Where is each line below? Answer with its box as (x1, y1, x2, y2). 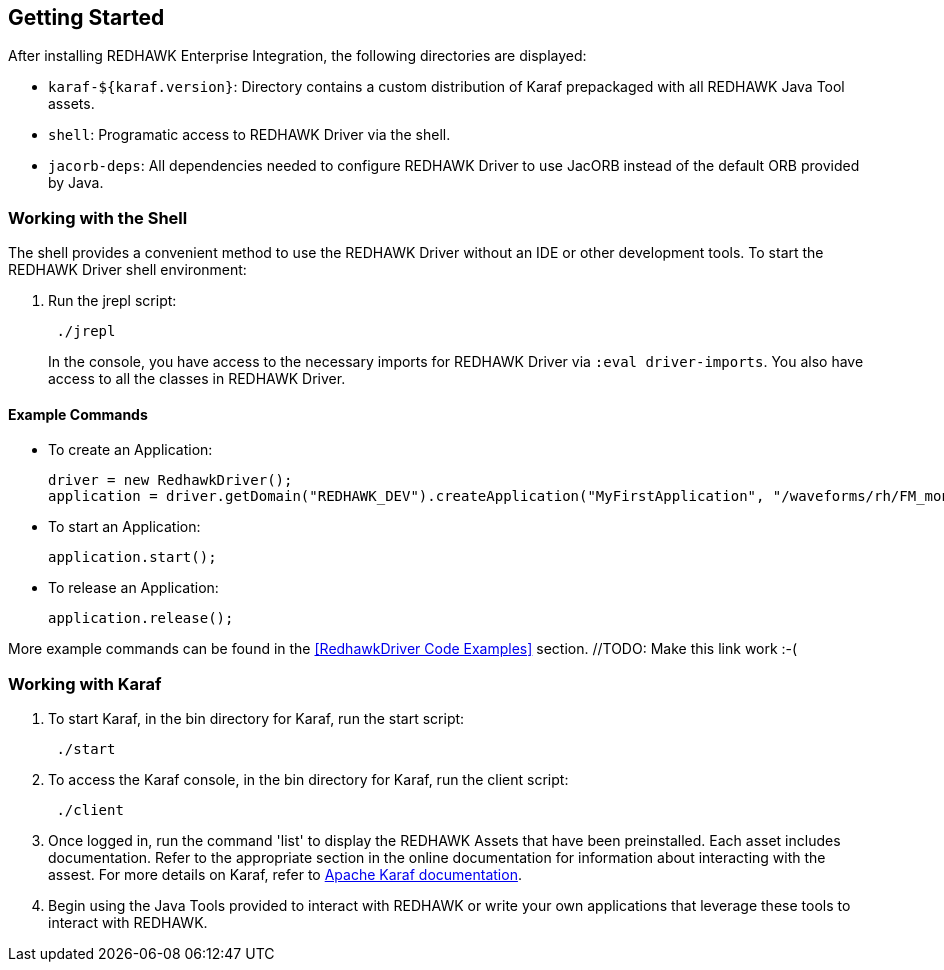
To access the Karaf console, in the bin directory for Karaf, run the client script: (48, 771, 569, 789)
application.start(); (48, 549, 217, 566)
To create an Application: (48, 441, 213, 459)
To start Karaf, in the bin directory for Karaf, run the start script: (48, 710, 465, 728)
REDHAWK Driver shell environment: (8, 261, 247, 279)
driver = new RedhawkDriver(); (48, 472, 293, 489)
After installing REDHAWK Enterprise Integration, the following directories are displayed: (8, 47, 587, 65)
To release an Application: (48, 579, 219, 597)
